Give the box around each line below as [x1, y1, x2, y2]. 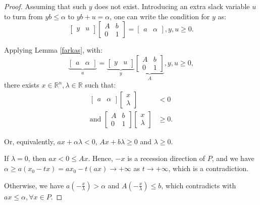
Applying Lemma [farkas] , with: [4, 45, 102, 55]
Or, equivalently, [4, 136, 55, 146]
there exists [4, 79, 39, 90]
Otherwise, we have [4, 180, 64, 190]
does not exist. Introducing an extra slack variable [94, 1, 250, 11]
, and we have [212, 153, 254, 163]
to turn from [4, 11, 43, 21]
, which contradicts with [161, 180, 236, 190]
